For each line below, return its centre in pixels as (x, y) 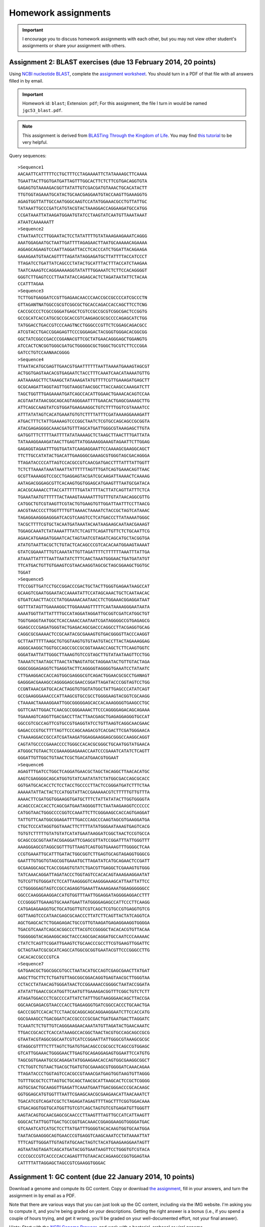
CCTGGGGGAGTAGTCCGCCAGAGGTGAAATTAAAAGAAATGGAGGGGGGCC (84, 888)
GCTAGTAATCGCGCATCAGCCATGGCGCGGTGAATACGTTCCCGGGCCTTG (84, 950)
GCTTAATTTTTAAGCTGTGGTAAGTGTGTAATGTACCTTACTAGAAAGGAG (84, 641)
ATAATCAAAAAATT (36, 222)
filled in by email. (26, 80)
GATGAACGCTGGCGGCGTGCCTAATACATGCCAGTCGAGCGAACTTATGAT (84, 971)
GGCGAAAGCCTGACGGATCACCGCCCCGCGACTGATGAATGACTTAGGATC (84, 1019)
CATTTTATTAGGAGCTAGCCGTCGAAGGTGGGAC (62, 1163)
